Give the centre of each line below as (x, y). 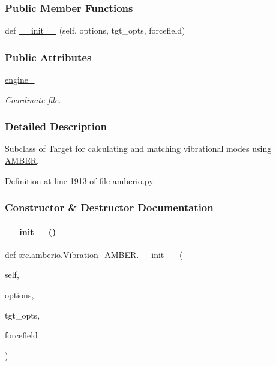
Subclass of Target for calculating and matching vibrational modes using (138, 148)
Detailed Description (56, 126)
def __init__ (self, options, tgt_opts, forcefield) (95, 30)
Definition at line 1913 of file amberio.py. (80, 180)
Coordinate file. (33, 99)
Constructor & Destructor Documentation (109, 207)
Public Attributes (48, 57)
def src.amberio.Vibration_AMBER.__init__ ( (94, 254)
